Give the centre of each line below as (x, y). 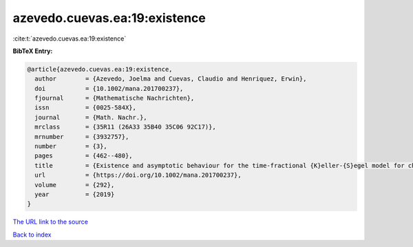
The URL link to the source (51, 222)
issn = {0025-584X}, (86, 108)
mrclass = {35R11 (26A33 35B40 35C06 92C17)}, (125, 127)
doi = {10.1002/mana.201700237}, (109, 88)
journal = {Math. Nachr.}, (91, 117)
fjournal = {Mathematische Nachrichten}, (115, 98)
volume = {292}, (75, 185)
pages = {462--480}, (84, 156)
